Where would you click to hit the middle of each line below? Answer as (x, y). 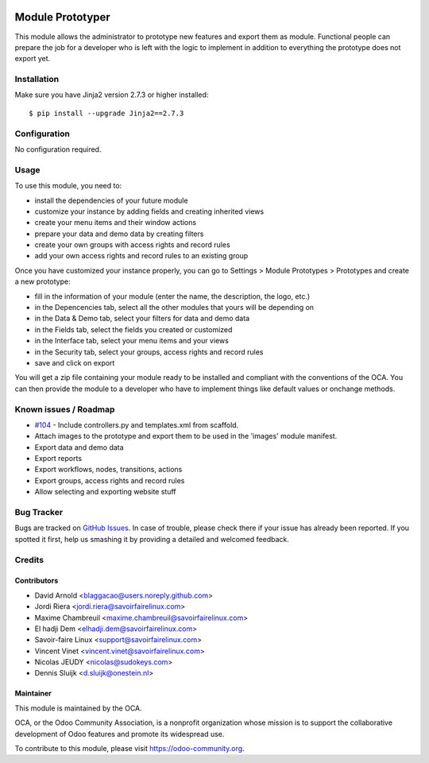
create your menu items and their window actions (116, 223)
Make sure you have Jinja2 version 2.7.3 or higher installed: (112, 95)
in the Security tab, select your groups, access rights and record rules (149, 352)
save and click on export (75, 362)
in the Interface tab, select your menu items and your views (132, 341)
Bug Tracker (39, 512)
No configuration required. (58, 149)
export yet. (33, 59)
